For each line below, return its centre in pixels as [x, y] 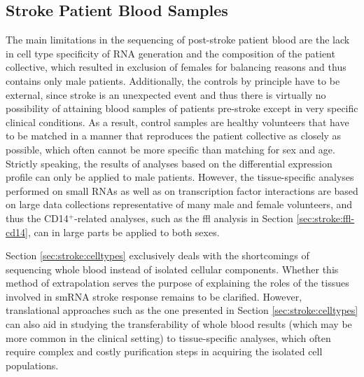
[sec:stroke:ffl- [325, 218]
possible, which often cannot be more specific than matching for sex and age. [170, 149]
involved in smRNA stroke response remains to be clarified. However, [154, 296]
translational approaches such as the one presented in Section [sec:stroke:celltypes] [182, 310]
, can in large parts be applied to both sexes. [124, 232]
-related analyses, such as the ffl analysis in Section [184, 218]
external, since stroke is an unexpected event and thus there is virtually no [166, 94]
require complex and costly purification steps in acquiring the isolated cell [164, 351]
